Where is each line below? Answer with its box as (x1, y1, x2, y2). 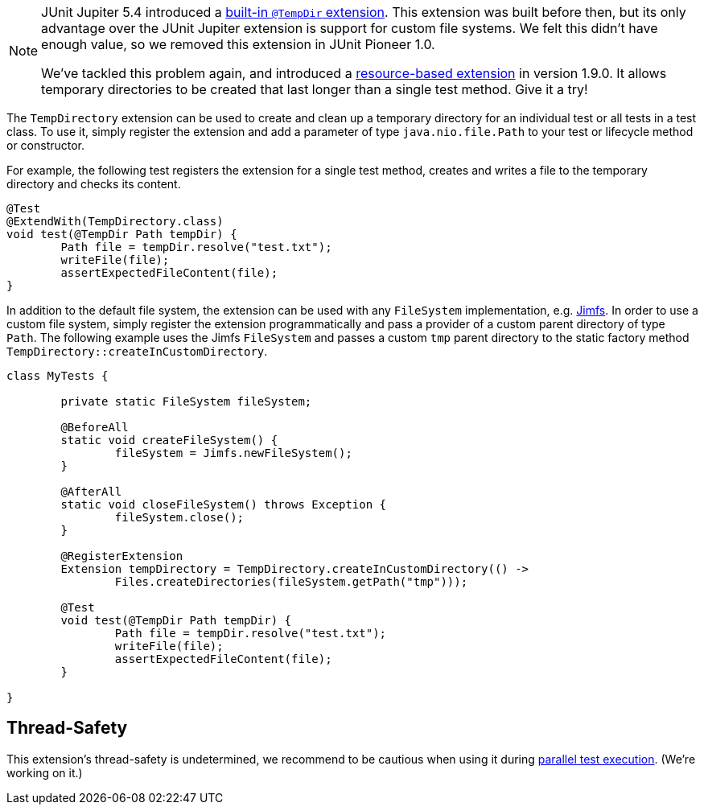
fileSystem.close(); (114, 511, 245, 524)
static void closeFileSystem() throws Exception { (60, 498, 387, 511)
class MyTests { (6, 369, 109, 382)
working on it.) (6, 765, 83, 780)
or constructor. (6, 138, 85, 152)
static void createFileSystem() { (60, 434, 278, 447)
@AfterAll (60, 485, 122, 498)
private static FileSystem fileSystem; (60, 395, 312, 408)
